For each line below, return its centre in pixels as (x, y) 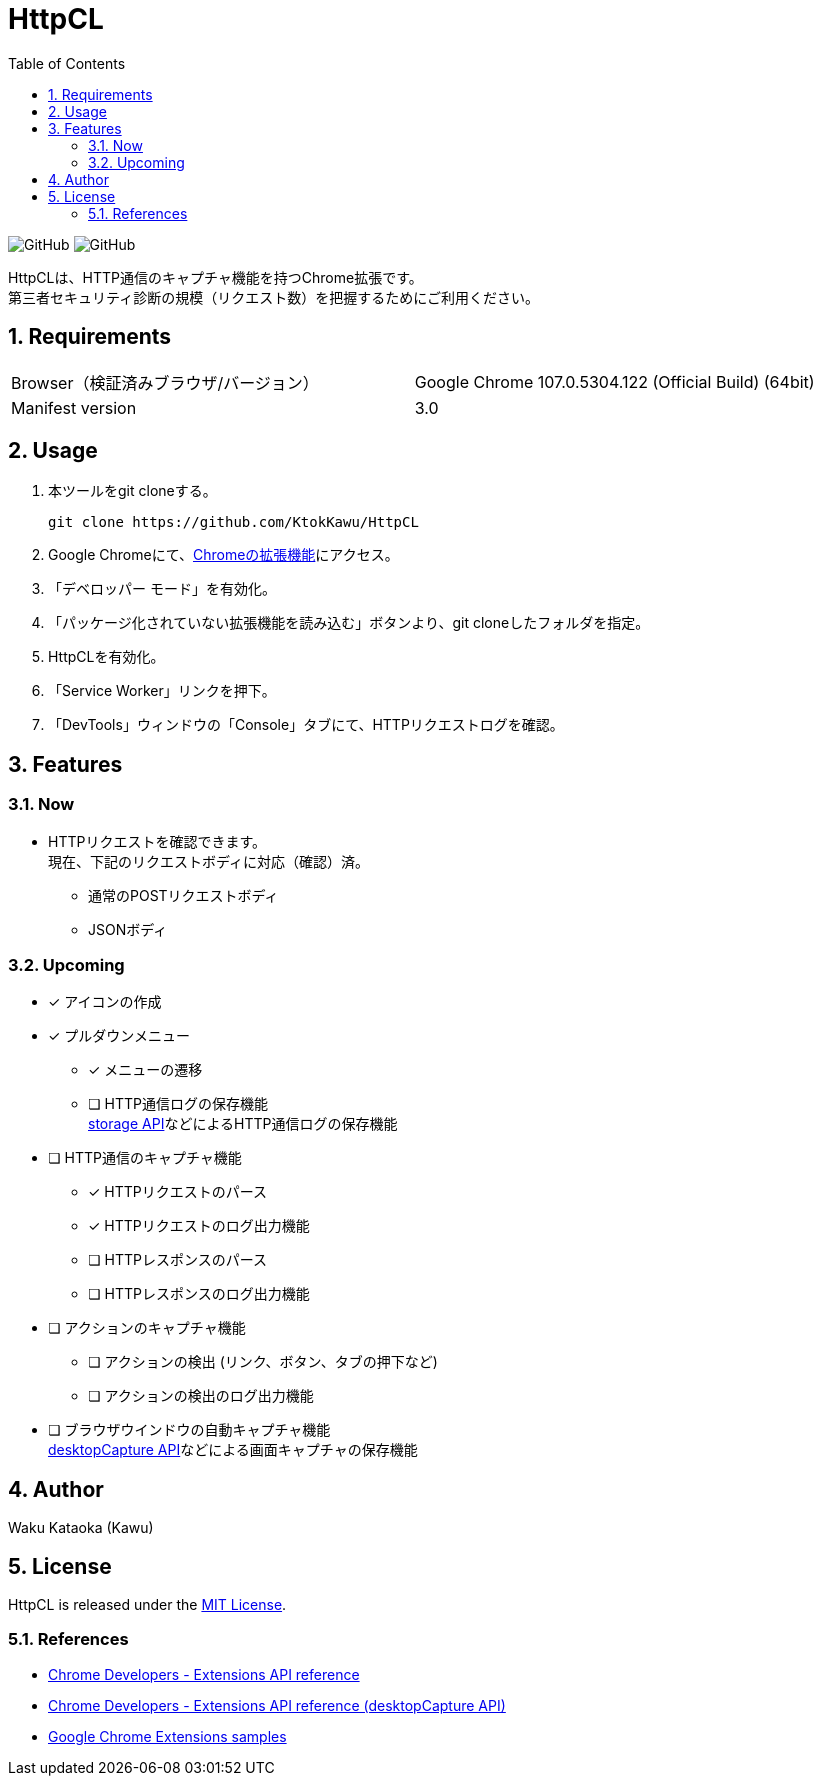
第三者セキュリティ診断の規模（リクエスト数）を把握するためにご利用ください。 (273, 297)
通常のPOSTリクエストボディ (183, 895)
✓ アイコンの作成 (105, 1002)
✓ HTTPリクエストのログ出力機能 (199, 1226)
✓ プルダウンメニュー (119, 1036)
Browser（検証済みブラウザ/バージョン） (165, 382)
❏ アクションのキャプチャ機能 (147, 1328)
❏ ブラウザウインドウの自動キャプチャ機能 (189, 1430)
